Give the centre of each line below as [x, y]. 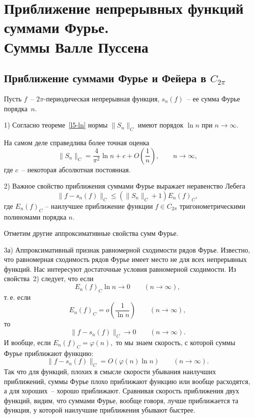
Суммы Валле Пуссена [76, 47]
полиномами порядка [35, 216]
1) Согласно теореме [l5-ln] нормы [56, 125]
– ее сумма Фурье [213, 98]
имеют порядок [161, 125]
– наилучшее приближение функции [99, 206]
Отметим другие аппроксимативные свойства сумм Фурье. [91, 233]
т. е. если [17, 297]
